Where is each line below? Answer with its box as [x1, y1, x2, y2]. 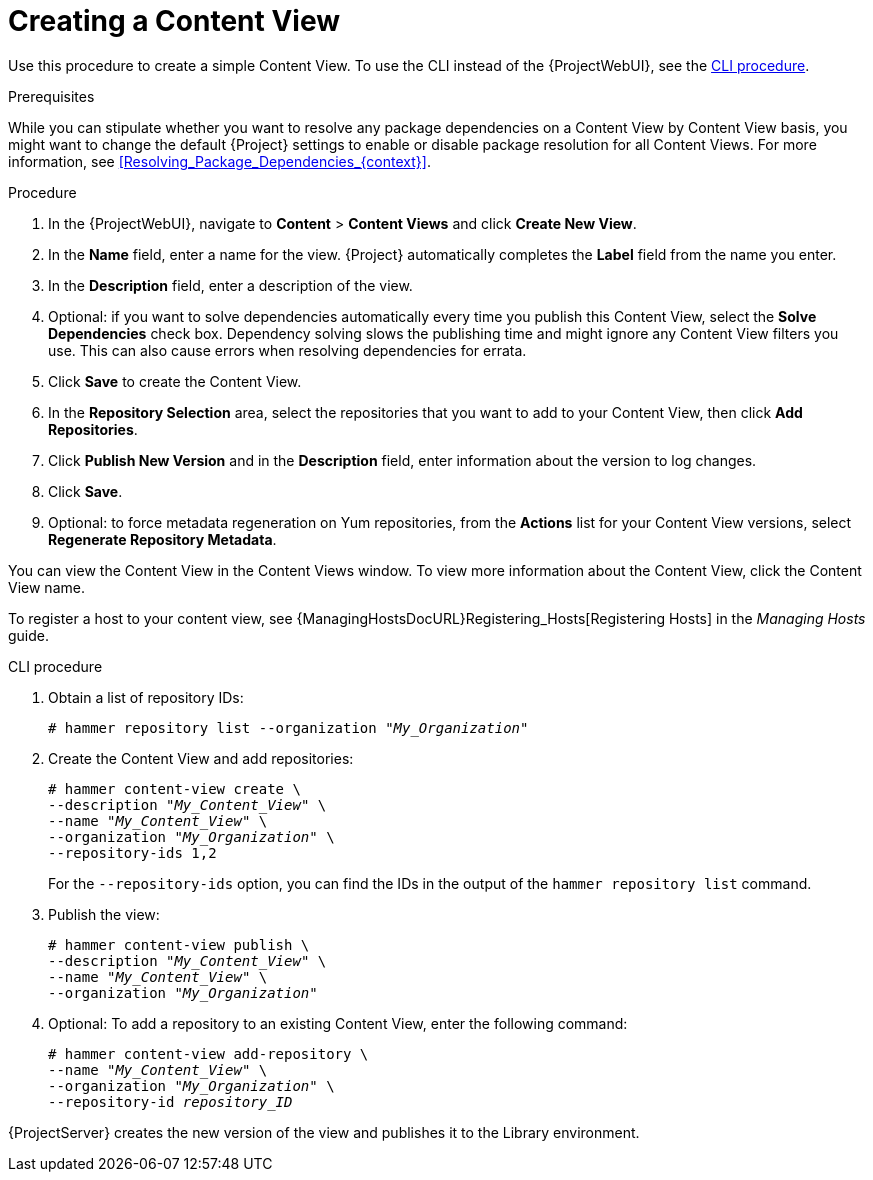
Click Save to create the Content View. [48, 372, 302, 390]
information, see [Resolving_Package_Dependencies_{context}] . [8, 152, 431, 170]
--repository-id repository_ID [48, 1093, 293, 1110]
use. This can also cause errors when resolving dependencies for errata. [48, 341, 527, 359]
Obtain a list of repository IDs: [48, 688, 244, 706]
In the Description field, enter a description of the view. [48, 276, 413, 294]
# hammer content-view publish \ [48, 936, 310, 953]
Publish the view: [48, 905, 160, 923]
